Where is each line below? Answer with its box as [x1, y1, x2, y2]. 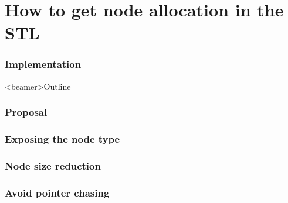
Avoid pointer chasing [5, 185, 110, 199]
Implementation [5, 57, 82, 71]
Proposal [5, 105, 48, 119]
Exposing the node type [5, 132, 120, 146]
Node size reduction [5, 158, 101, 173]
